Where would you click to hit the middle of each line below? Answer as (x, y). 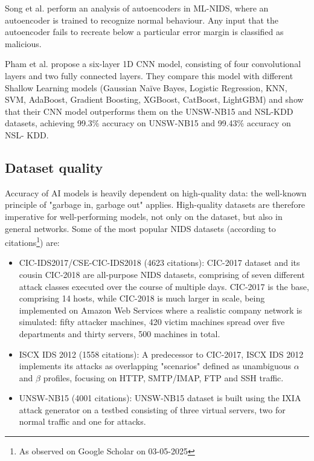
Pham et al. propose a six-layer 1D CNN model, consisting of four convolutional (153, 64)
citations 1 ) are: (32, 241)
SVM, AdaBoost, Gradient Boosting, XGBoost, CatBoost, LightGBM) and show (154, 99)
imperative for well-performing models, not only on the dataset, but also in (144, 216)
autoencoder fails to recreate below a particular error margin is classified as (144, 32)
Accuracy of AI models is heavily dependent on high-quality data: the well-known (156, 192)
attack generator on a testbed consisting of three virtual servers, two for (152, 409)
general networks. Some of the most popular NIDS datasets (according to (140, 228)
